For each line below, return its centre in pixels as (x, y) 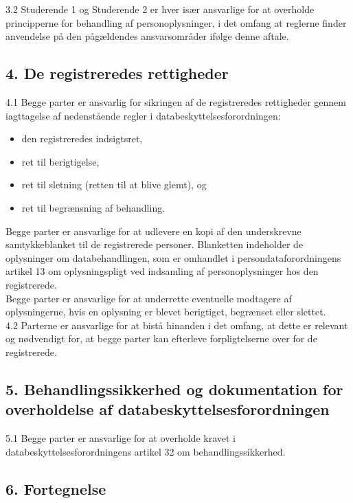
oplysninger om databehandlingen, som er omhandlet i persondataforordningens (173, 257)
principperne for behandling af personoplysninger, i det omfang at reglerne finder (176, 22)
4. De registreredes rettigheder (117, 73)
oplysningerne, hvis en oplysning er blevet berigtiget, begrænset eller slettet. (166, 312)
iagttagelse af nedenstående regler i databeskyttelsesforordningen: (143, 115)
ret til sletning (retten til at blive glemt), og (114, 185)
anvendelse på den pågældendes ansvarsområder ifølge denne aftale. (147, 36)
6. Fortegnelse (56, 488)
